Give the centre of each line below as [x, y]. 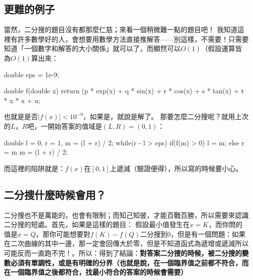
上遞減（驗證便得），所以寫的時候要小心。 [176, 168]
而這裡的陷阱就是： [34, 168]
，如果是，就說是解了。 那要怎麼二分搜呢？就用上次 [166, 116]
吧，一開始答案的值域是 [65, 126]
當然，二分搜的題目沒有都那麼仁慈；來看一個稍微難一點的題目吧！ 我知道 [121, 29]
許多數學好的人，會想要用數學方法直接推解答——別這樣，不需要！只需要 [133, 39]
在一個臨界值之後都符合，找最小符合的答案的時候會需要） [96, 272]
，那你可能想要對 [63, 234]
